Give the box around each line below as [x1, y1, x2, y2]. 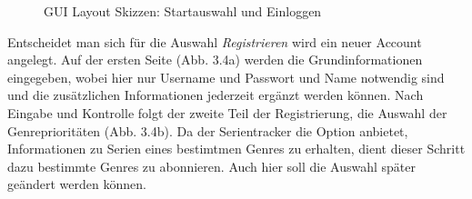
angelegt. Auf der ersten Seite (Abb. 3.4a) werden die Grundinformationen [7, 50, 423, 69]
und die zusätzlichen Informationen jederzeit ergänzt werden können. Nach [7, 85, 424, 104]
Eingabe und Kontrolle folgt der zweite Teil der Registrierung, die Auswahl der [7, 103, 447, 122]
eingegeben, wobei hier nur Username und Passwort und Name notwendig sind [7, 67, 445, 86]
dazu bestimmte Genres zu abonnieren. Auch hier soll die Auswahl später [7, 156, 417, 175]
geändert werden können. [7, 174, 146, 194]
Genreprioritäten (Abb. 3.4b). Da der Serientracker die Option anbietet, [7, 121, 408, 140]
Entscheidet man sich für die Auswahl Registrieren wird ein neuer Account [7, 32, 422, 51]
